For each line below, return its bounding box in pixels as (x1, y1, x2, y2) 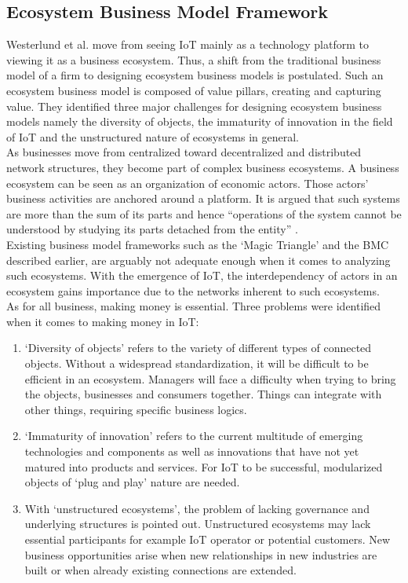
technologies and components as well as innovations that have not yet (24, 443, 359, 460)
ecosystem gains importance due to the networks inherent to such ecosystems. (6, 282, 380, 299)
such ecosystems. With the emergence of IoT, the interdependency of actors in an (6, 267, 398, 284)
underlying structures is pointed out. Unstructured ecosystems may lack (24, 515, 371, 532)
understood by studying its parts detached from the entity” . (6, 221, 298, 237)
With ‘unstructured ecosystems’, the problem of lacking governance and (24, 500, 370, 516)
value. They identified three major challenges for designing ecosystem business (6, 97, 382, 114)
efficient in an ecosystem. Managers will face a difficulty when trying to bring (24, 370, 396, 387)
